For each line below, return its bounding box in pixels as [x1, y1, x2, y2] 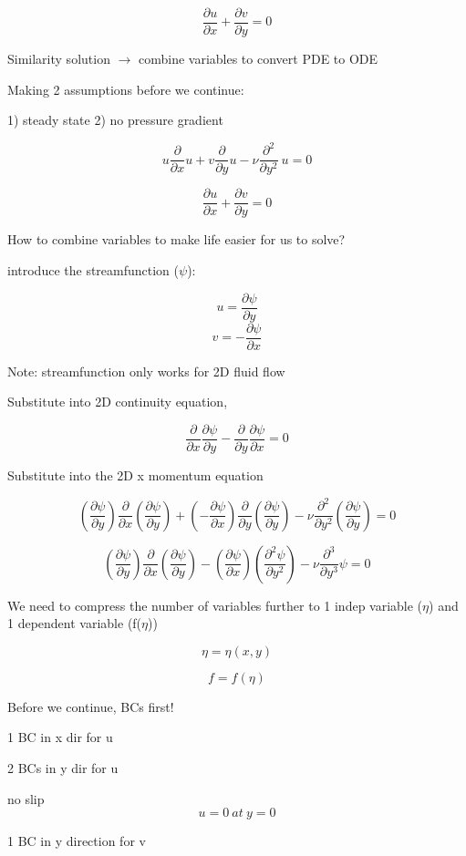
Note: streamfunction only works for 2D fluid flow [7, 361, 285, 380]
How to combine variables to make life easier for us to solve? [7, 230, 346, 249]
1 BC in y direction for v [7, 831, 146, 851]
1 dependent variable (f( [7, 614, 142, 633]
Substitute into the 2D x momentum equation [7, 466, 264, 485]
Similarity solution [7, 49, 110, 68]
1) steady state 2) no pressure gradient [7, 110, 223, 129]
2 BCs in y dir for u [7, 758, 119, 777]
